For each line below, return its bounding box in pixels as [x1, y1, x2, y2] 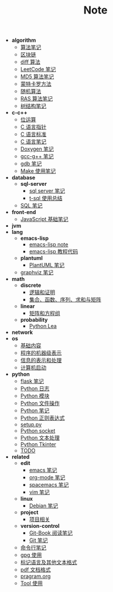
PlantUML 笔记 [29, 262, 65, 269]
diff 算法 [20, 58, 41, 65]
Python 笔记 [20, 407, 50, 414]
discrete [20, 282, 42, 289]
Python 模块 [20, 392, 50, 400]
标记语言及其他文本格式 [20, 559, 77, 566]
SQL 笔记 [20, 202, 43, 209]
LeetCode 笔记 [20, 66, 56, 73]
